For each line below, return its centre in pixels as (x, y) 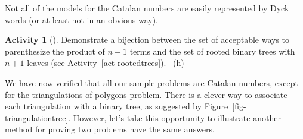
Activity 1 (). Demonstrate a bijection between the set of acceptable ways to (147, 40)
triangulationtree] (37, 117)
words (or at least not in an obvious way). (81, 19)
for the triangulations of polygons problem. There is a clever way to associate (146, 94)
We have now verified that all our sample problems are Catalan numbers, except (151, 82)
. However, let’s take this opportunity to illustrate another (174, 117)
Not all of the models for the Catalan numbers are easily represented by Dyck (147, 8)
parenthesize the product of (55, 51)
